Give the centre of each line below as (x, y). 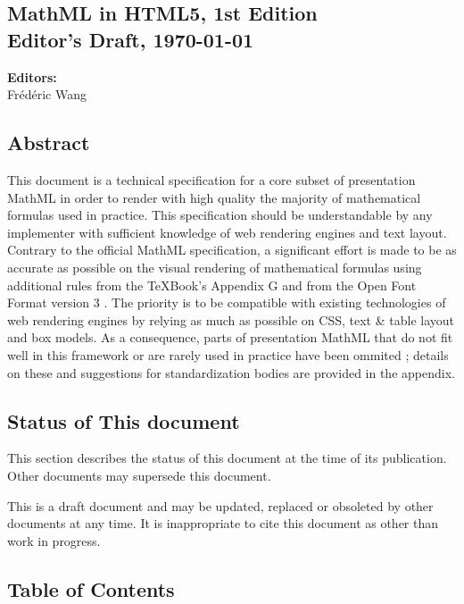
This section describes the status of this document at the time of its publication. (227, 458)
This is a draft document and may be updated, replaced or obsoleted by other (220, 505)
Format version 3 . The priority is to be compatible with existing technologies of (227, 302)
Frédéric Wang (47, 94)
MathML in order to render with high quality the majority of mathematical (214, 197)
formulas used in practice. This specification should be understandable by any (220, 215)
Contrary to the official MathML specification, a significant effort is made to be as (232, 250)
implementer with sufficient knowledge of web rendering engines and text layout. (227, 232)
